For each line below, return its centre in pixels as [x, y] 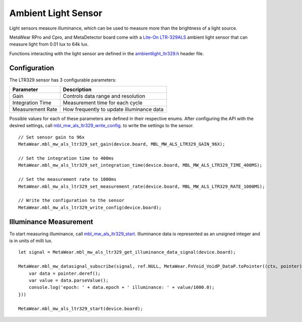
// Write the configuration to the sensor [71, 200]
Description [77, 89]
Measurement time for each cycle [103, 103]
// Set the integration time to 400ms [66, 158]
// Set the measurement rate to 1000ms [67, 179]
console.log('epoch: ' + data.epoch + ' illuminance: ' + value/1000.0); [122, 287]
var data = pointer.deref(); [64, 273]
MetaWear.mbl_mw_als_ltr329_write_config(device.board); [90, 207]
